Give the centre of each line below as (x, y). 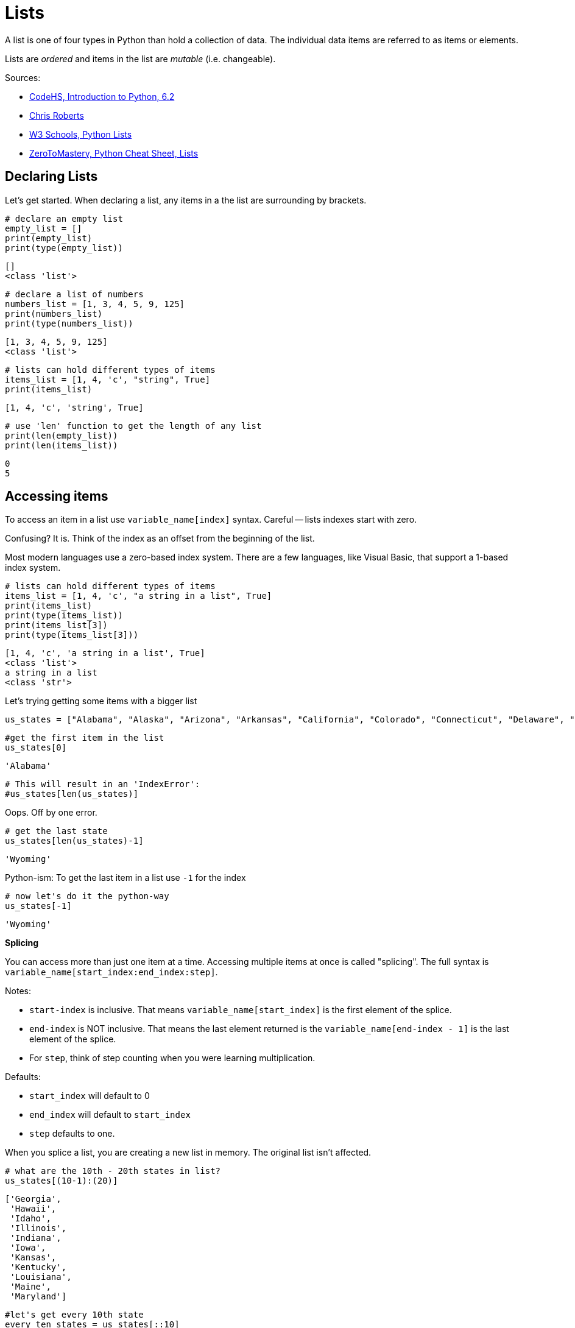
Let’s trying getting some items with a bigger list (101, 701)
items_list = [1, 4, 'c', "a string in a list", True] (139, 596)
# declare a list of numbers (74, 294)
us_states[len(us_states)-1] (74, 841)
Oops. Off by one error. (51, 813)
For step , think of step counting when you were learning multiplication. (172, 1058)
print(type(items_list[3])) (72, 635)
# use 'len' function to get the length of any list (133, 426)
